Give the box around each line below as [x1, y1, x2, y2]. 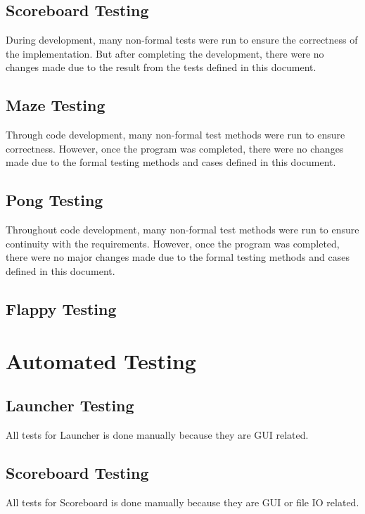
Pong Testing [6, 189, 103, 211]
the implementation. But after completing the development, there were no [6, 46, 324, 60]
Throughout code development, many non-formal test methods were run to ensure [6, 222, 359, 237]
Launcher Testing [6, 394, 134, 416]
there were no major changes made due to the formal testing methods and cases [6, 250, 350, 264]
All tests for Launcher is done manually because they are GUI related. [6, 427, 309, 442]
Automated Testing [6, 346, 196, 375]
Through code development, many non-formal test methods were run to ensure [6, 127, 345, 142]
